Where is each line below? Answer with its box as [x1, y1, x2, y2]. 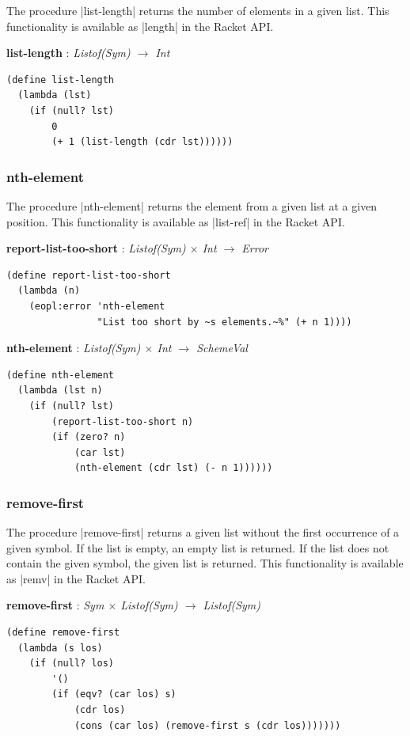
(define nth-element [6, 369, 115, 381]
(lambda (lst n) [17, 385, 103, 396]
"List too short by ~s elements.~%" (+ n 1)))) [97, 316, 352, 328]
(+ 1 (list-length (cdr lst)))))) [51, 136, 233, 148]
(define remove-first [6, 627, 120, 639]
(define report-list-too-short [6, 269, 171, 281]
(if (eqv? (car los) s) [51, 689, 177, 700]
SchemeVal [196, 340, 248, 356]
